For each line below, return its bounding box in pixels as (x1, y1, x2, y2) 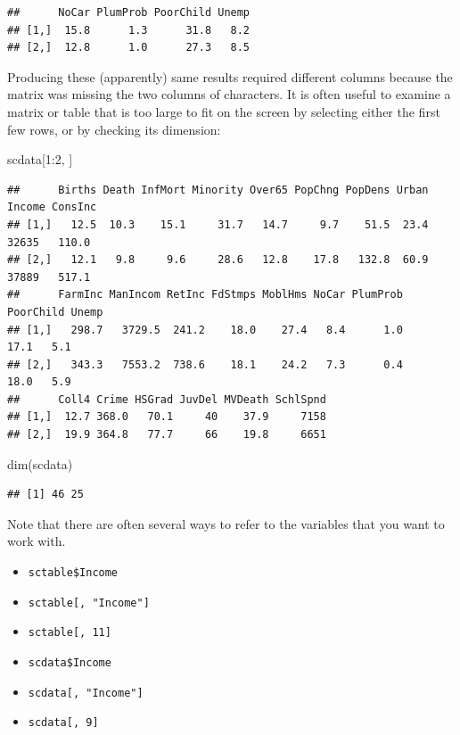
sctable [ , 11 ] (28, 626, 111, 640)
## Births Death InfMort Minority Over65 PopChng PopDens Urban (7, 183, 429, 196)
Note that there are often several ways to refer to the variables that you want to (7, 514, 445, 533)
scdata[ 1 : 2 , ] (7, 150, 73, 169)
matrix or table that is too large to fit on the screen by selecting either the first (7, 102, 440, 120)
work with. (7, 532, 66, 550)
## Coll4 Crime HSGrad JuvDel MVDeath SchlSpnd (7, 392, 326, 406)
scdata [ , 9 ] (28, 716, 99, 730)
